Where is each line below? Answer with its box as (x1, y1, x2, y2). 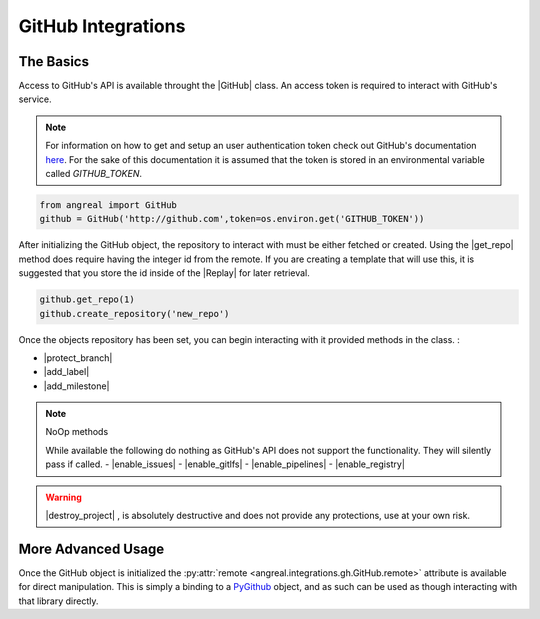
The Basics (18, 53, 90, 70)
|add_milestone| (43, 380, 110, 392)
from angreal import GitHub (39, 200, 177, 210)
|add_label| (43, 366, 90, 378)
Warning (45, 491, 82, 503)
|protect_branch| (43, 351, 113, 364)
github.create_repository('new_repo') (39, 308, 230, 319)
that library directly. (18, 595, 99, 607)
